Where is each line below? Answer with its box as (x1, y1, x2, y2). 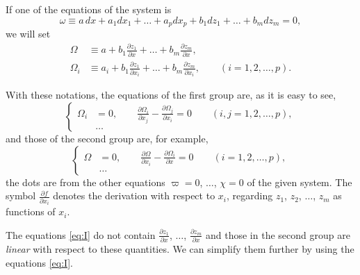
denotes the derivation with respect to (53, 188, 215, 203)
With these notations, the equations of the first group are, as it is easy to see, (6, 87, 336, 102)
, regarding (227, 188, 273, 203)
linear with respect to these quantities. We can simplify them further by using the (6, 242, 354, 256)
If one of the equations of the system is (6, 2, 172, 16)
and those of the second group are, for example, (6, 131, 208, 145)
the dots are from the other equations (6, 174, 165, 189)
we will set (6, 26, 51, 41)
